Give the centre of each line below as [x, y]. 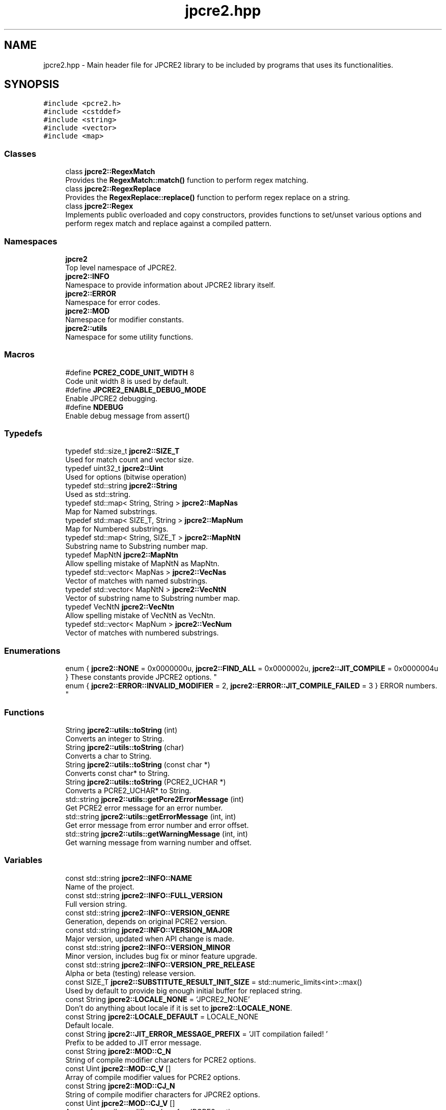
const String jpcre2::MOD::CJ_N [120, 1086]
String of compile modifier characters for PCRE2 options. [161, 1060]
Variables [23, 860]
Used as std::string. [98, 494]
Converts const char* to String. [118, 773]
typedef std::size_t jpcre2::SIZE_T [122, 451]
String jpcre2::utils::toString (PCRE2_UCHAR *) [146, 782]
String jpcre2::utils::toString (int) [121, 730]
